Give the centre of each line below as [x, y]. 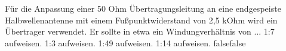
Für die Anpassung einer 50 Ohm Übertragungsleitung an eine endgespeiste [143, 8]
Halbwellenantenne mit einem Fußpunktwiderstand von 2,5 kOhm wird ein [141, 20]
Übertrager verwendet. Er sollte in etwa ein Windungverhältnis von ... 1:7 [140, 31]
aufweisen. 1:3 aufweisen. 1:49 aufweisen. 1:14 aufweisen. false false [125, 42]
